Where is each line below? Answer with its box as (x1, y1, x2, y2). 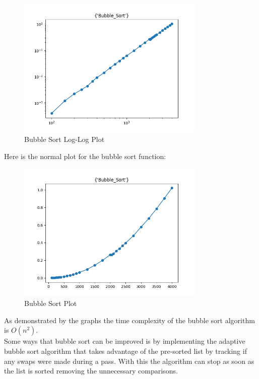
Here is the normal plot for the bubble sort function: (4, 150, 166, 161)
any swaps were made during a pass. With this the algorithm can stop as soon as (4, 355, 254, 366)
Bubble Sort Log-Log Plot (24, 133, 105, 144)
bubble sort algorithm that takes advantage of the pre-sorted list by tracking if (4, 345, 247, 356)
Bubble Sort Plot (24, 298, 77, 309)
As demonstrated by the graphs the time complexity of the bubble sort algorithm (4, 315, 255, 325)
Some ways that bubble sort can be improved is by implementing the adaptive (4, 336, 245, 346)
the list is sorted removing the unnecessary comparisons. (4, 365, 178, 376)
